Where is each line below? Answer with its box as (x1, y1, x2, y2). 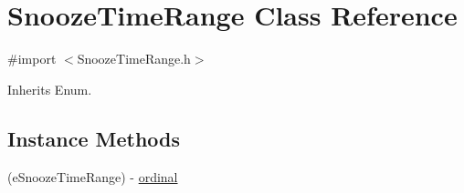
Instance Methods (7, 124, 180, 152)
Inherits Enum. (7, 79, 92, 98)
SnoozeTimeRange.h (77, 49, 191, 68)
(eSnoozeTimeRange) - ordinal (7, 167, 178, 186)
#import (7, 49, 57, 68)
